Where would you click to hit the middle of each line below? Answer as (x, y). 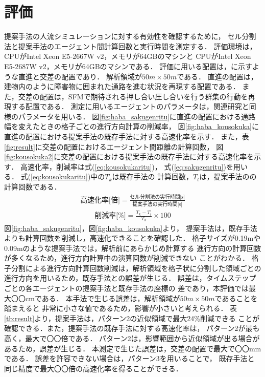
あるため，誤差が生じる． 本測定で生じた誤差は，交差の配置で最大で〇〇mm (133, 348)
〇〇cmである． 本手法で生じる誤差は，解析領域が (95, 298)
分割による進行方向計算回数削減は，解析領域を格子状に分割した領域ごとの (136, 268)
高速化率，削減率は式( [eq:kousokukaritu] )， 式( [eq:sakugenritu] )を (127, 166)
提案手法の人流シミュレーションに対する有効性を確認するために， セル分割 (130, 36)
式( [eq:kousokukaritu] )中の (63, 176)
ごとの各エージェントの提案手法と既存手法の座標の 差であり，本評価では (127, 288)
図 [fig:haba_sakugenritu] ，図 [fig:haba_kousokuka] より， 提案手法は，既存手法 (131, 228)
